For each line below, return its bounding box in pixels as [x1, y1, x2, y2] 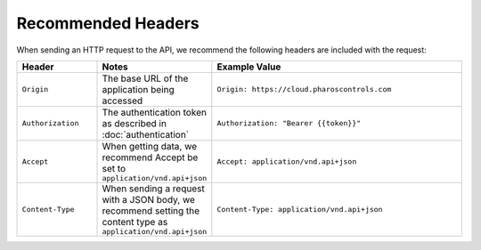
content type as [102, 215, 168, 228]
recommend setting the [102, 205, 200, 217]
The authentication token [102, 106, 207, 118]
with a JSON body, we [102, 193, 196, 206]
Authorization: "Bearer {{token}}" [216, 118, 362, 128]
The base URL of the [102, 72, 189, 85]
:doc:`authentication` [102, 128, 189, 141]
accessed [102, 94, 143, 107]
